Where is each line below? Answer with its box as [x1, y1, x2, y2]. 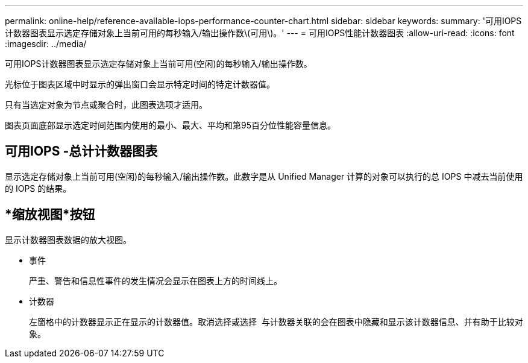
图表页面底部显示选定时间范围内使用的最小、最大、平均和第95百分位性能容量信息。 [5, 120, 336, 130]
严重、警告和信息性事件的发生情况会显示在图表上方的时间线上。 [29, 275, 282, 286]
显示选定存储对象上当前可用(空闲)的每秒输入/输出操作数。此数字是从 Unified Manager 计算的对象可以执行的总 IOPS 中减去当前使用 [5, 171, 523, 181]
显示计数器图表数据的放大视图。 [5, 234, 131, 245]
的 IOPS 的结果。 [5, 183, 72, 194]
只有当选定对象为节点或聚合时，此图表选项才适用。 [5, 99, 207, 110]
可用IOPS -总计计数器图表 [5, 144, 158, 159]
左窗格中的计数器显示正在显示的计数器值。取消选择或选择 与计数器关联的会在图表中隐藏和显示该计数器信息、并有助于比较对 [29, 316, 523, 327]
